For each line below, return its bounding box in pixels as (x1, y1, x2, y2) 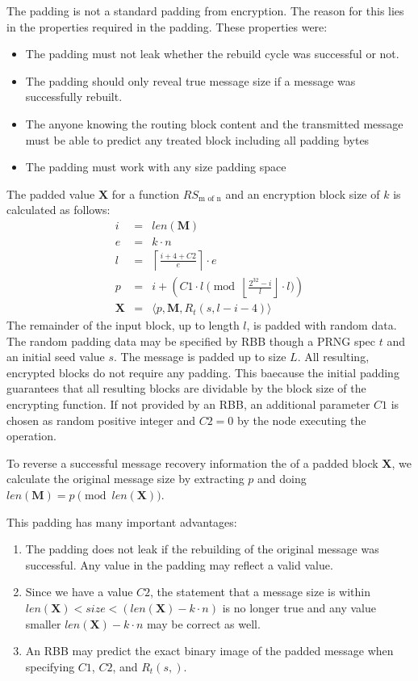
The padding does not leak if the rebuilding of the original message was (25, 540, 379, 557)
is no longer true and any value (222, 599, 376, 616)
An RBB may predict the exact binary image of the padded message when (25, 642, 394, 659)
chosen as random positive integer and (6, 411, 196, 428)
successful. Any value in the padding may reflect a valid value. (25, 556, 333, 573)
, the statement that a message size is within (150, 583, 370, 600)
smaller (25, 615, 61, 632)
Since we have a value (25, 583, 133, 600)
